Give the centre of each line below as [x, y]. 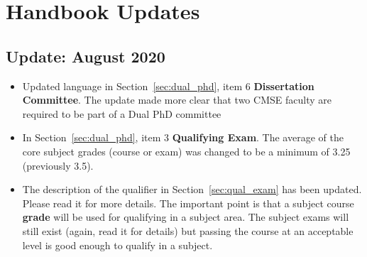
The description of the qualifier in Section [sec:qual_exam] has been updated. [192, 189]
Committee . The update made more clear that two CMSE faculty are [177, 100]
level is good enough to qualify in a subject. [117, 245]
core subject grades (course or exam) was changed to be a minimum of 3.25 [186, 151]
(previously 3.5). [58, 165]
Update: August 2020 [86, 56]
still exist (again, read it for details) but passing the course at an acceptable [188, 230]
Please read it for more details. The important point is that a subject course [188, 203]
